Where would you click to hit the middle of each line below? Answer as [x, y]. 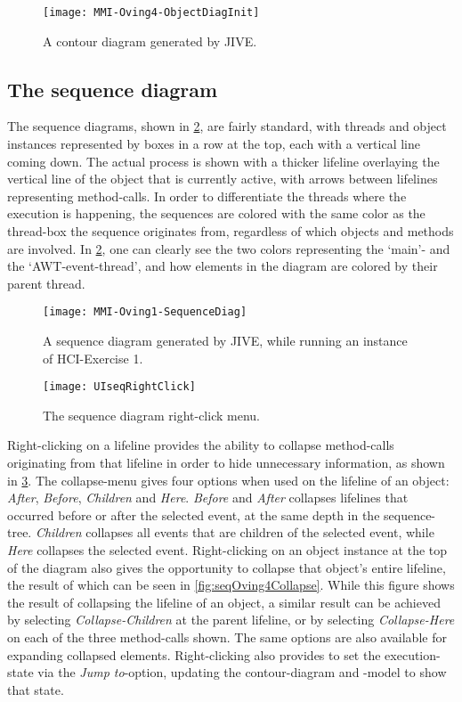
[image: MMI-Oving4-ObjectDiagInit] [151, 12]
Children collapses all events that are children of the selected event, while [235, 532]
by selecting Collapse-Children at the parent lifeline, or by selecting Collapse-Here [231, 620]
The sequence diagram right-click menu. [151, 415]
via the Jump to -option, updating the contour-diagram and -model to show [242, 672]
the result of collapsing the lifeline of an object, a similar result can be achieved [224, 602]
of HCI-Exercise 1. [93, 358]
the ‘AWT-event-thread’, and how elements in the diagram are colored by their [223, 266]
